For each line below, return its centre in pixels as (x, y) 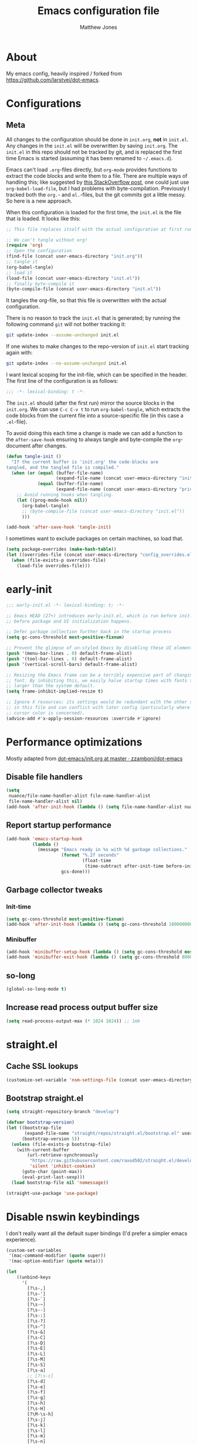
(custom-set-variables (34, 1250)
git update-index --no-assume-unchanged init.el (67, 363)
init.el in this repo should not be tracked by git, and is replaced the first (94, 152)
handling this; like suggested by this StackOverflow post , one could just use (98, 182)
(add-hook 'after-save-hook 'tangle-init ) (59, 527)
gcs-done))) (76, 872)
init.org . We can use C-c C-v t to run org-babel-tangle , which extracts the (98, 409)
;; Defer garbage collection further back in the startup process (89, 632)
